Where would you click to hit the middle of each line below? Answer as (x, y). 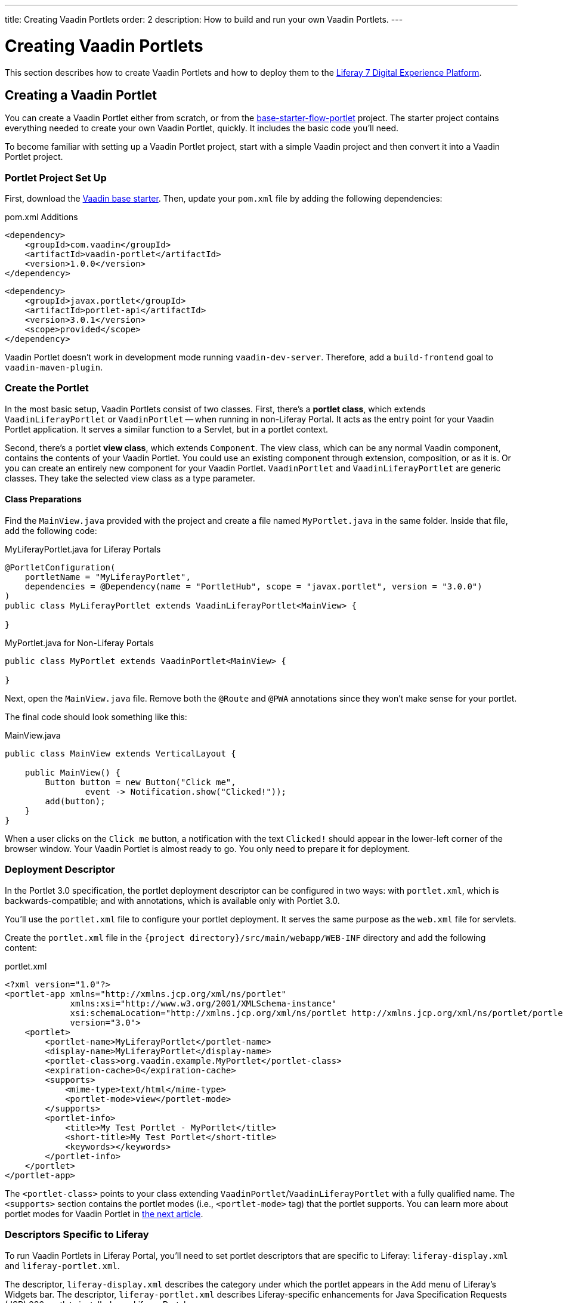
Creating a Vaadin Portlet (81, 95)
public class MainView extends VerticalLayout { (120, 754)
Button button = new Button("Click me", (140, 782)
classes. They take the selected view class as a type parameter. (130, 478)
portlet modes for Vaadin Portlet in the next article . (104, 1214)
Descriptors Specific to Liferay (77, 1235)
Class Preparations (43, 499)
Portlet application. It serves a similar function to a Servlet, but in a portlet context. (167, 429)
